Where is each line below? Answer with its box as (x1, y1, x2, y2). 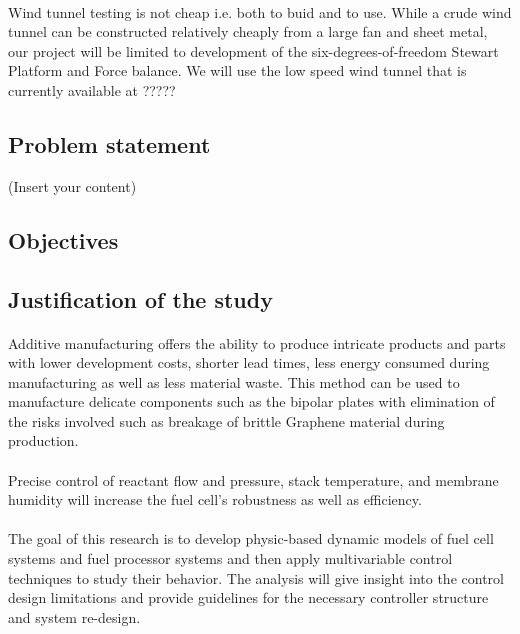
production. (8, 430, 79, 451)
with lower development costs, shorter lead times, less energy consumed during (8, 352, 490, 373)
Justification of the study (8, 283, 273, 314)
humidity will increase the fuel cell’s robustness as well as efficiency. (8, 489, 422, 510)
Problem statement (8, 128, 211, 159)
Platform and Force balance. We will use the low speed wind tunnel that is (8, 60, 467, 81)
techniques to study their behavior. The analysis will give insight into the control (8, 567, 504, 588)
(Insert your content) (8, 175, 137, 196)
